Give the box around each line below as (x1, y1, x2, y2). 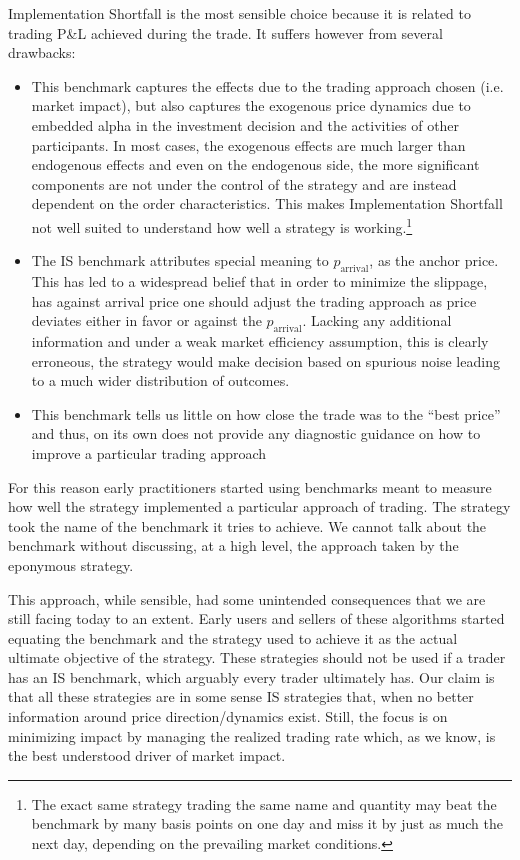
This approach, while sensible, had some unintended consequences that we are (8, 588, 486, 609)
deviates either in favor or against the (31, 310, 262, 331)
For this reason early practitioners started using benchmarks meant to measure (8, 476, 492, 497)
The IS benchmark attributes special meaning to (31, 250, 329, 271)
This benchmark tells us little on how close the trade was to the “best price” (31, 403, 501, 424)
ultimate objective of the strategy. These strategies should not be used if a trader (8, 647, 506, 668)
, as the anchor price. (369, 250, 499, 271)
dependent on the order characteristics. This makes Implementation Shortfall (31, 193, 503, 214)
